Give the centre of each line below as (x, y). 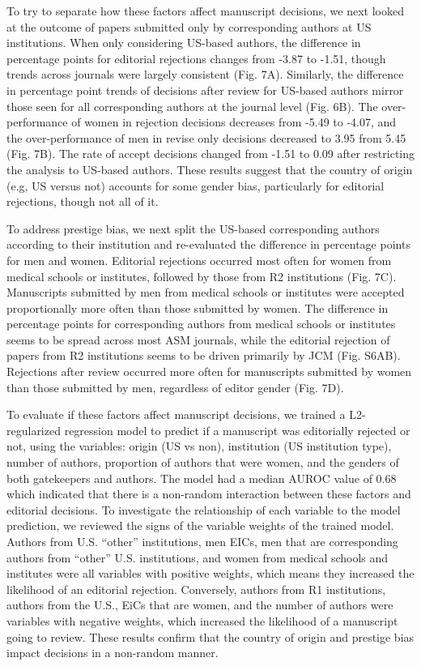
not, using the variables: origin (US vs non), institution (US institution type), (199, 446)
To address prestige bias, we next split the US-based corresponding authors (193, 228)
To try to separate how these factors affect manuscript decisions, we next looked (205, 11)
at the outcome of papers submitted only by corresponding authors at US (189, 26)
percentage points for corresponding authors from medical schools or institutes (201, 324)
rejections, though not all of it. (83, 201)
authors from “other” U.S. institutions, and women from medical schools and (198, 557)
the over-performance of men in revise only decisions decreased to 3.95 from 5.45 (206, 137)
